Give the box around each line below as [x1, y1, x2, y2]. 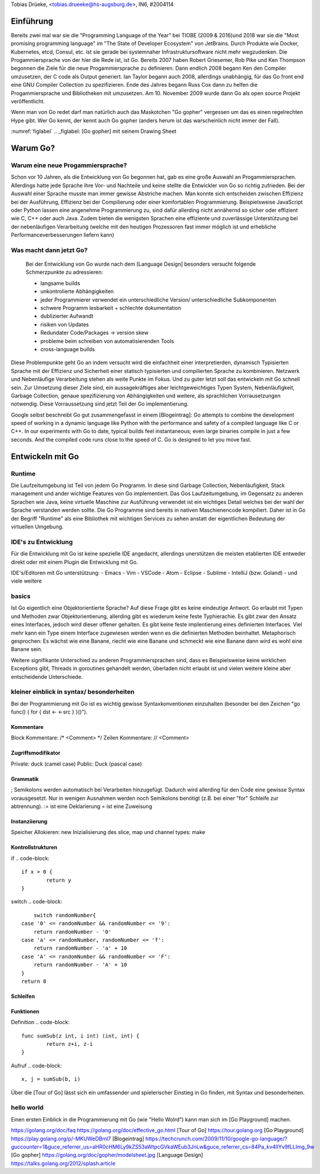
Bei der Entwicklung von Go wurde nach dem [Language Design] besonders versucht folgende [25, 260, 256, 268]
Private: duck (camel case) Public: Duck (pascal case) [11, 760, 143, 767]
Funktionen [11, 1008, 39, 1015]
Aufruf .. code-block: [11, 1062, 62, 1069]
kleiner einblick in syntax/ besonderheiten [11, 688, 135, 696]
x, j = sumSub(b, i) [21, 1076, 81, 1083]
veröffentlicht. [11, 98, 45, 105]
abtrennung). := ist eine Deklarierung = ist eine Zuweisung [11, 803, 153, 810]
